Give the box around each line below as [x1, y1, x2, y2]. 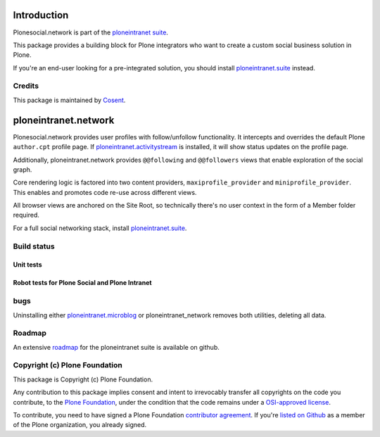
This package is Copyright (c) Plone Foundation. [13, 375, 153, 384]
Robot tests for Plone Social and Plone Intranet [13, 279, 152, 287]
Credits [13, 81, 39, 91]
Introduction [13, 9, 69, 21]
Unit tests [13, 260, 42, 269]
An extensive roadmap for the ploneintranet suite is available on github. [13, 343, 220, 351]
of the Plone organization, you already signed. [13, 421, 147, 429]
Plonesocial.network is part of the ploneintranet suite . [13, 28, 169, 37]
